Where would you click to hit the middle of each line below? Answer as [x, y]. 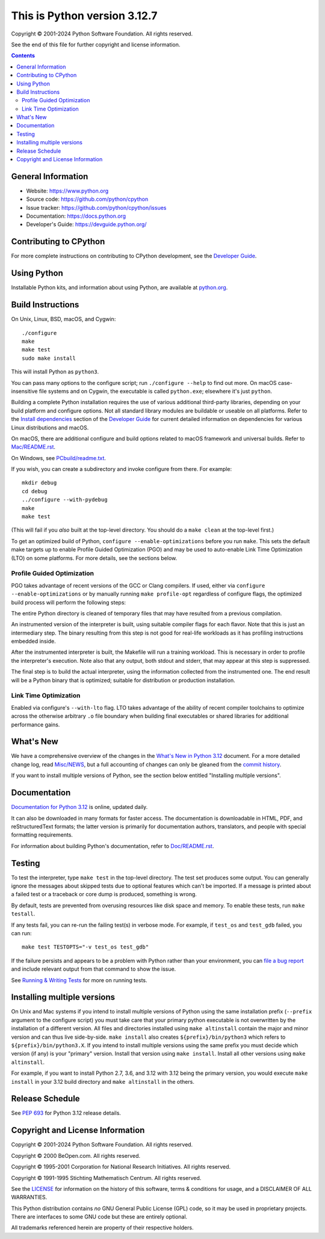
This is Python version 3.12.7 [84, 16]
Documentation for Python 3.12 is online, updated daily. [79, 807]
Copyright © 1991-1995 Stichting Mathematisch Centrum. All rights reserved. [106, 1178]
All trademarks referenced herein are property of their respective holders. [102, 1228]
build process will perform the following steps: [69, 602]
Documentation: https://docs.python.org [76, 216]
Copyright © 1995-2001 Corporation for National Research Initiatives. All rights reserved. [121, 1167]
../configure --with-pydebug [65, 500]
